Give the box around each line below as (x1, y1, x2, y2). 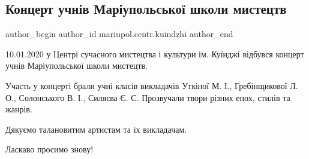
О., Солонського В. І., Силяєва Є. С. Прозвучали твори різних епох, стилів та (5, 91, 290, 103)
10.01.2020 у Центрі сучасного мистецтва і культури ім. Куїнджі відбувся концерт (5, 47, 304, 60)
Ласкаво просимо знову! (5, 143, 94, 155)
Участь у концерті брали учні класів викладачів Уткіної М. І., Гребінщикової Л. (5, 79, 298, 91)
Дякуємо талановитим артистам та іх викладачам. (5, 123, 187, 135)
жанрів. (5, 103, 32, 115)
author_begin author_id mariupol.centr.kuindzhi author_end (5, 27, 233, 40)
